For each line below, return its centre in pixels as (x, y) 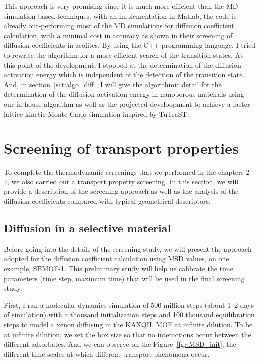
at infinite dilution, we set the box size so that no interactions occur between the (128, 334)
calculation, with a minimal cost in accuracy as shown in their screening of (118, 35)
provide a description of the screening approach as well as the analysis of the (121, 191)
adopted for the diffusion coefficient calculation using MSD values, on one (117, 259)
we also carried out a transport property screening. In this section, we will (125, 181)
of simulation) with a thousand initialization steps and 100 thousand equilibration (129, 314)
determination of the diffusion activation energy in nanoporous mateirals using (124, 94)
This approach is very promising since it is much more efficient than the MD (121, 6)
